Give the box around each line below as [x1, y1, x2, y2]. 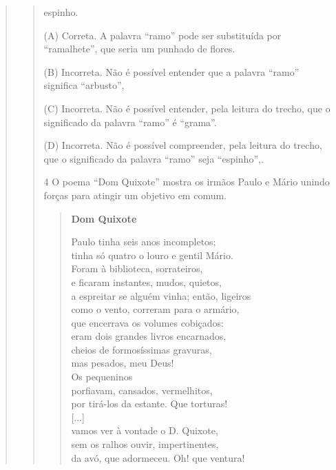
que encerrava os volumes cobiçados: [71, 315, 224, 329]
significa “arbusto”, [43, 78, 125, 92]
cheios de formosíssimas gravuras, [71, 342, 212, 356]
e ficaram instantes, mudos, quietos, [71, 274, 222, 289]
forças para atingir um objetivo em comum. [43, 187, 227, 202]
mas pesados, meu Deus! [71, 356, 174, 370]
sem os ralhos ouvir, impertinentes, [71, 437, 219, 451]
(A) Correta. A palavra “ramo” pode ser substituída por [43, 28, 282, 42]
